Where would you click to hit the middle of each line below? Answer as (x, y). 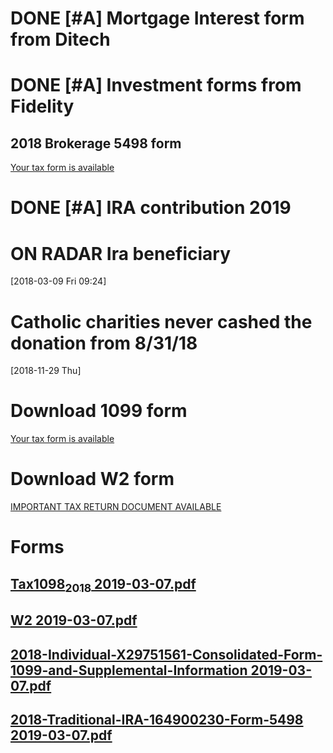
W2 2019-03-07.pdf (74, 620)
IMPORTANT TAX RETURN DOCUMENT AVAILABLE (116, 507)
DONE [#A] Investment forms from (156, 85)
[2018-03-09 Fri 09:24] (58, 281)
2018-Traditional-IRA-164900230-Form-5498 (157, 720)
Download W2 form (92, 479)
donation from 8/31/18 (104, 343)
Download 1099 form (99, 411)
